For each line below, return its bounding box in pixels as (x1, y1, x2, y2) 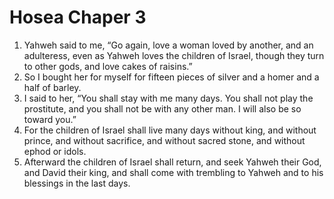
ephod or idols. (23, 145, 87, 157)
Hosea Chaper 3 (9, 6, 147, 29)
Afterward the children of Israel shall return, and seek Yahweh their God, (23, 156, 322, 168)
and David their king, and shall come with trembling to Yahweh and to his (23, 166, 324, 178)
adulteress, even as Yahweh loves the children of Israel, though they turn (23, 49, 325, 61)
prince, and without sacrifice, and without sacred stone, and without (23, 134, 306, 146)
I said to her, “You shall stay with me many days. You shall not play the (23, 92, 314, 104)
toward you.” (23, 113, 77, 125)
